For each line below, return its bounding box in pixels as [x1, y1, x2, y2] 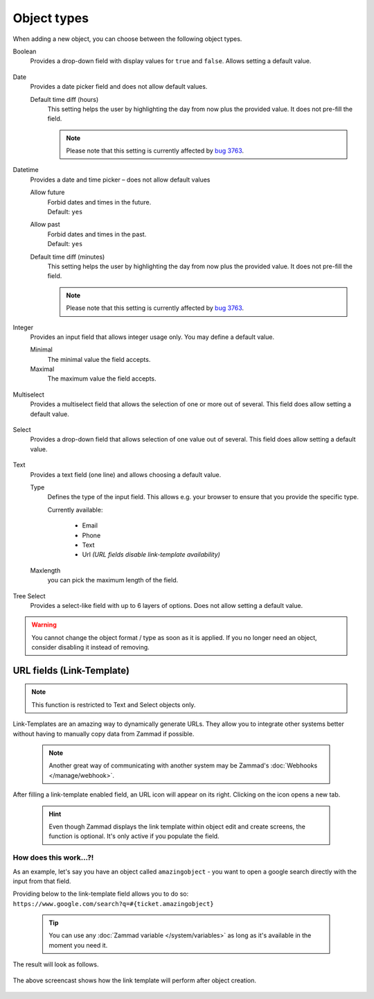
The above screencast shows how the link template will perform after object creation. [12, 976, 256, 984]
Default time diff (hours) [30, 95, 99, 103]
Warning [31, 620, 57, 629]
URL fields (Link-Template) [12, 664, 130, 676]
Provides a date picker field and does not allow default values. [30, 82, 208, 91]
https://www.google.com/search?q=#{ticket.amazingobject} [12, 900, 214, 907]
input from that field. [12, 877, 71, 885]
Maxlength [30, 566, 61, 575]
